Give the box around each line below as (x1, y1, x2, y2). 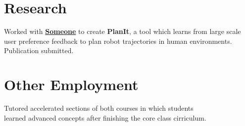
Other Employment (4, 74, 139, 94)
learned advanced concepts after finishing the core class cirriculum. (4, 112, 206, 123)
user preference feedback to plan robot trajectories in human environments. (4, 35, 232, 46)
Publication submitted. (4, 45, 74, 56)
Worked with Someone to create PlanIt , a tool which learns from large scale (4, 26, 241, 36)
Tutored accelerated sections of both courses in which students (4, 103, 194, 113)
